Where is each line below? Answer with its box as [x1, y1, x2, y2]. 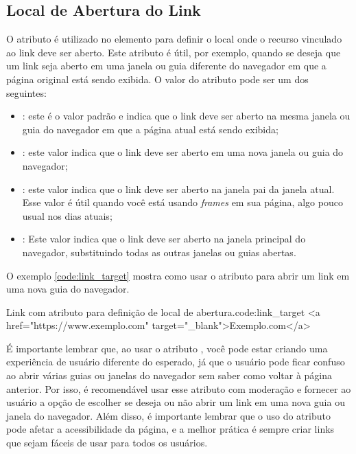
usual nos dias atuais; [22, 208, 112, 223]
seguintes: [6, 85, 47, 100]
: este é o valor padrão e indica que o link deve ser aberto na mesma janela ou [22, 109, 351, 123]
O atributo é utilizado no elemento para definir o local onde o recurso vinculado [6, 32, 342, 46]
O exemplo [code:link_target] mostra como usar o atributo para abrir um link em [6, 268, 350, 282]
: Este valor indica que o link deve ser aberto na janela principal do [22, 231, 306, 246]
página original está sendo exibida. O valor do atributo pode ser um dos [6, 71, 309, 86]
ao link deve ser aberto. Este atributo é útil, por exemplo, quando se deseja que [6, 45, 341, 59]
